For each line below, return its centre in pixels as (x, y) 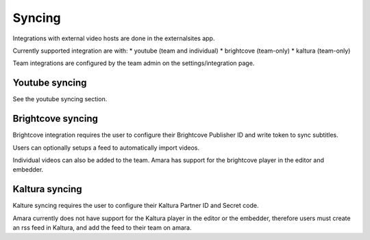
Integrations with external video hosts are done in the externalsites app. (114, 38)
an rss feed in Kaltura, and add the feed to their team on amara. (102, 228)
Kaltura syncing (47, 189)
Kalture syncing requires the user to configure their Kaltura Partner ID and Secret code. (136, 206)
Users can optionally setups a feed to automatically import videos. (106, 148)
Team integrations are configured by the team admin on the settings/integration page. (134, 63)
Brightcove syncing (56, 119)
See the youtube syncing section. (60, 99)
